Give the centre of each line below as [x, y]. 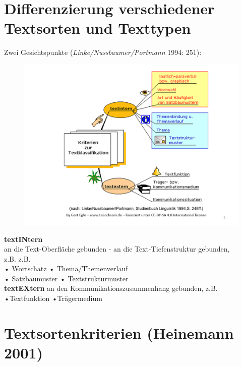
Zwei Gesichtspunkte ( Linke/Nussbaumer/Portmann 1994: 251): [103, 52]
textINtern [23, 239]
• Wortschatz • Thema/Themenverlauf [66, 268]
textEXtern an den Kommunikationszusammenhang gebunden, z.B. [111, 288]
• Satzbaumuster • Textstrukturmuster [66, 278]
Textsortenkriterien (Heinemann [119, 332]
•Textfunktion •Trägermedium [53, 298]
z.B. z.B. [17, 258]
